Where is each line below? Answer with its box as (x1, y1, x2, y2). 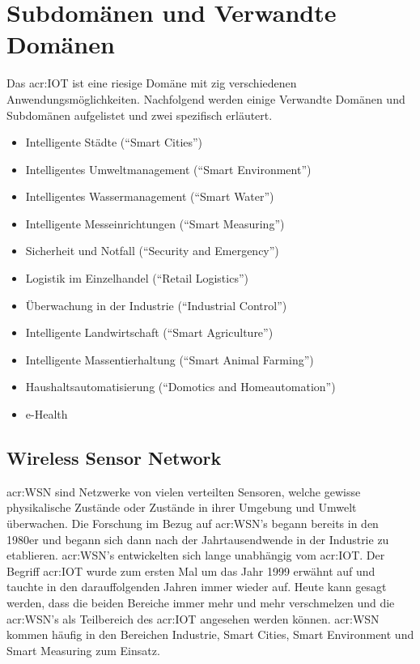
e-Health (25, 406, 68, 423)
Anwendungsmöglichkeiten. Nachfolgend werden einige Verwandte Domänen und (6, 90, 405, 107)
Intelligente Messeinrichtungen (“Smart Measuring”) (25, 215, 285, 232)
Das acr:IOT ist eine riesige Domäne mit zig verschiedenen (6, 74, 297, 92)
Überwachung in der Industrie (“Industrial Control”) (25, 296, 287, 313)
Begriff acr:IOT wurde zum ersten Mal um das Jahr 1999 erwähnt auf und (6, 562, 375, 579)
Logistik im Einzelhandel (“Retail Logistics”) (25, 270, 248, 287)
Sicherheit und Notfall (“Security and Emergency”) (25, 242, 279, 259)
